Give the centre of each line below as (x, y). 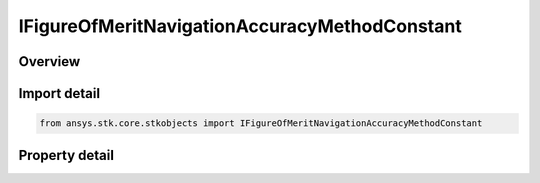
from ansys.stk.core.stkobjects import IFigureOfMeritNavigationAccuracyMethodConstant (261, 123)
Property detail (66, 155)
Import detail (59, 93)
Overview (49, 61)
